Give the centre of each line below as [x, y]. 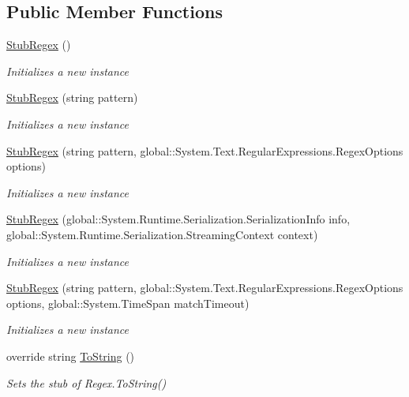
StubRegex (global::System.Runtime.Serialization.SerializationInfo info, [178, 219]
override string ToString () [71, 356]
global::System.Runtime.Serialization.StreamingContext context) [162, 234]
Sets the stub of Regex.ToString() [86, 382]
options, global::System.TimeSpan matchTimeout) [128, 303]
